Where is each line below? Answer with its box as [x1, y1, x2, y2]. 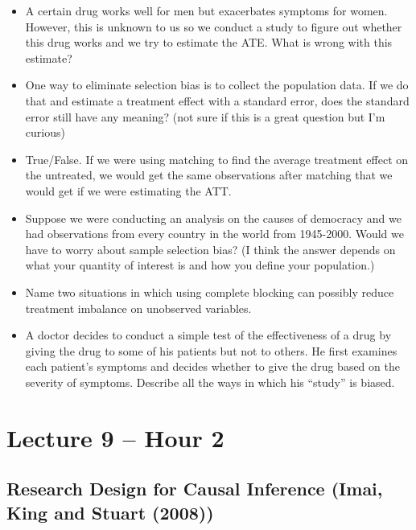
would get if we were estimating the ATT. [25, 182, 232, 199]
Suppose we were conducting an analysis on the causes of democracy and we [25, 209, 402, 226]
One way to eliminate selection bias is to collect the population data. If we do [25, 76, 409, 93]
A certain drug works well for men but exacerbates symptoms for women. [25, 2, 388, 18]
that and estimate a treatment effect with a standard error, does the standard [25, 92, 410, 109]
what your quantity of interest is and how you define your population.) [25, 257, 375, 273]
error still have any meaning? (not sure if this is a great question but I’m [25, 108, 385, 125]
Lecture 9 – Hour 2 [6, 421, 224, 454]
